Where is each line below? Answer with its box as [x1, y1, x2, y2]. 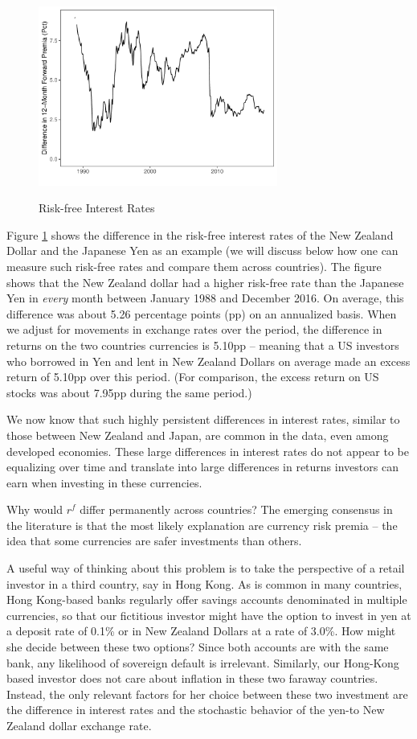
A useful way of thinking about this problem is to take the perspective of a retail [6, 560, 405, 577]
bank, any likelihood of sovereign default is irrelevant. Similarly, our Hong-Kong [6, 654, 399, 671]
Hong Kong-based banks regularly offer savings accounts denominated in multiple [6, 591, 407, 608]
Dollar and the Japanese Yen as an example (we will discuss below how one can [6, 242, 399, 259]
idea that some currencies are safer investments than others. [6, 532, 302, 549]
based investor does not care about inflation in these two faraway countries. [6, 670, 378, 687]
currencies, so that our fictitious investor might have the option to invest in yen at [6, 606, 411, 623]
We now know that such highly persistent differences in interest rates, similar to [6, 411, 400, 428]
